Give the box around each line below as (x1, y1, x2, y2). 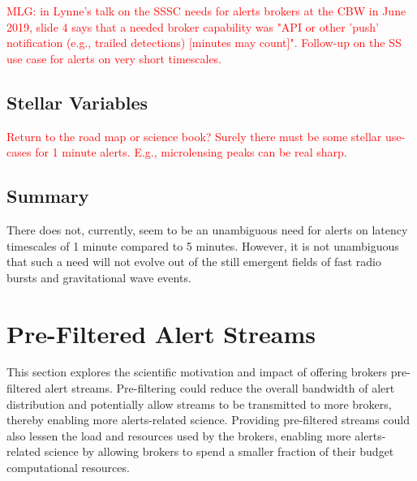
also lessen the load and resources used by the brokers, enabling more (6, 427, 351, 444)
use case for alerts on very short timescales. (6, 49, 222, 67)
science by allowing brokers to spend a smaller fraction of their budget (44, 443, 394, 460)
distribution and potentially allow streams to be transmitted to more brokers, (6, 395, 392, 412)
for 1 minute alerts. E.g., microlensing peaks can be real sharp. (35, 144, 347, 161)
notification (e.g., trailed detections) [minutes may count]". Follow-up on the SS (6, 34, 402, 51)
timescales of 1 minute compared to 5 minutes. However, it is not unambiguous (6, 237, 399, 254)
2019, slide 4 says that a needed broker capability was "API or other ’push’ (6, 18, 380, 35)
